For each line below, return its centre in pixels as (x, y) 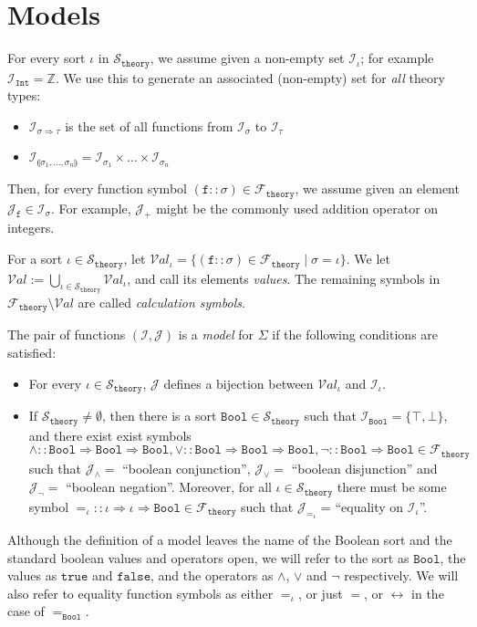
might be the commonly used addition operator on (297, 208)
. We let (368, 259)
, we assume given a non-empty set (247, 58)
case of (26, 611)
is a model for (216, 334)
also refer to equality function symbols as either (140, 593)
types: (24, 95)
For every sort (47, 58)
